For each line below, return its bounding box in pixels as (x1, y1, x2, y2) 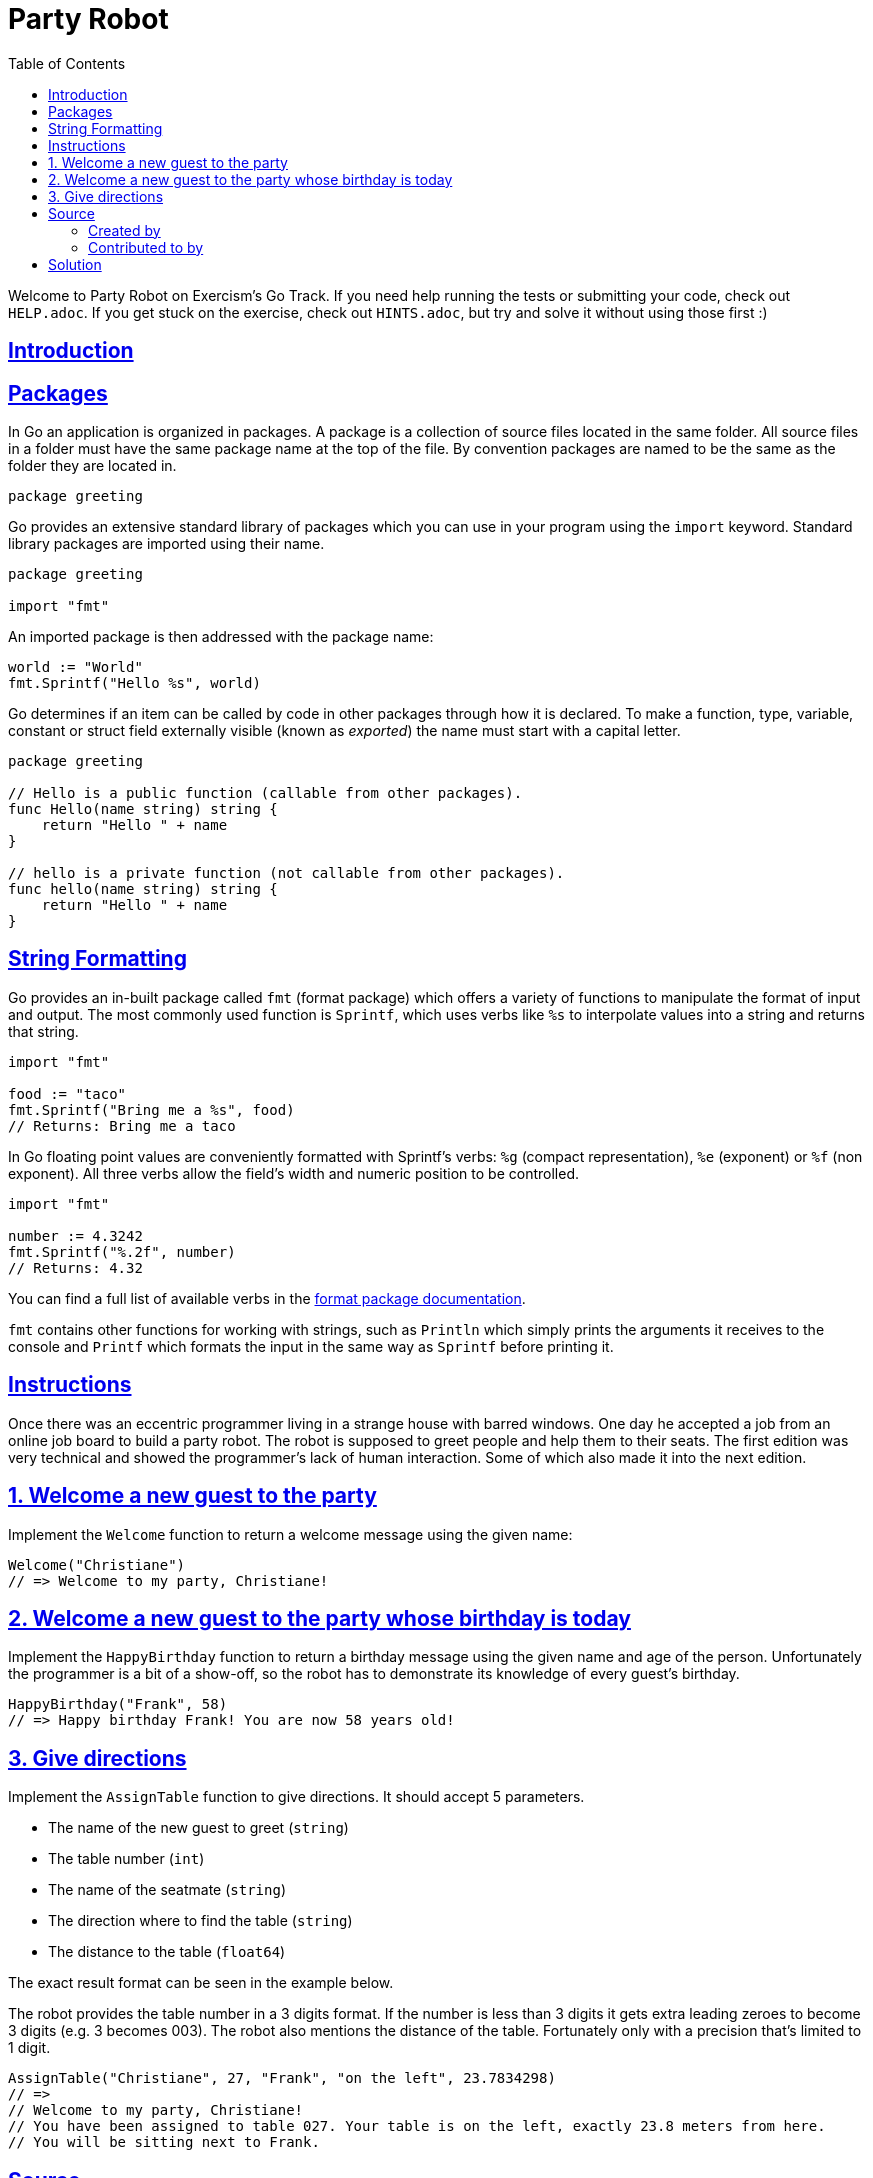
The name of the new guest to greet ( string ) (48, 1819, 349, 1837)
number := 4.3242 (8, 1227, 143, 1244)
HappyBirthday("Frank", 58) (8, 1696, 228, 1713)
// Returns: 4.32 (8, 1259, 143, 1276)
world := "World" (8, 659, 143, 676)
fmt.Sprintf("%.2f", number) (8, 1243, 236, 1260)
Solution (48, 255, 102, 273)
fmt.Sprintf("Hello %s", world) (8, 675, 261, 692)
